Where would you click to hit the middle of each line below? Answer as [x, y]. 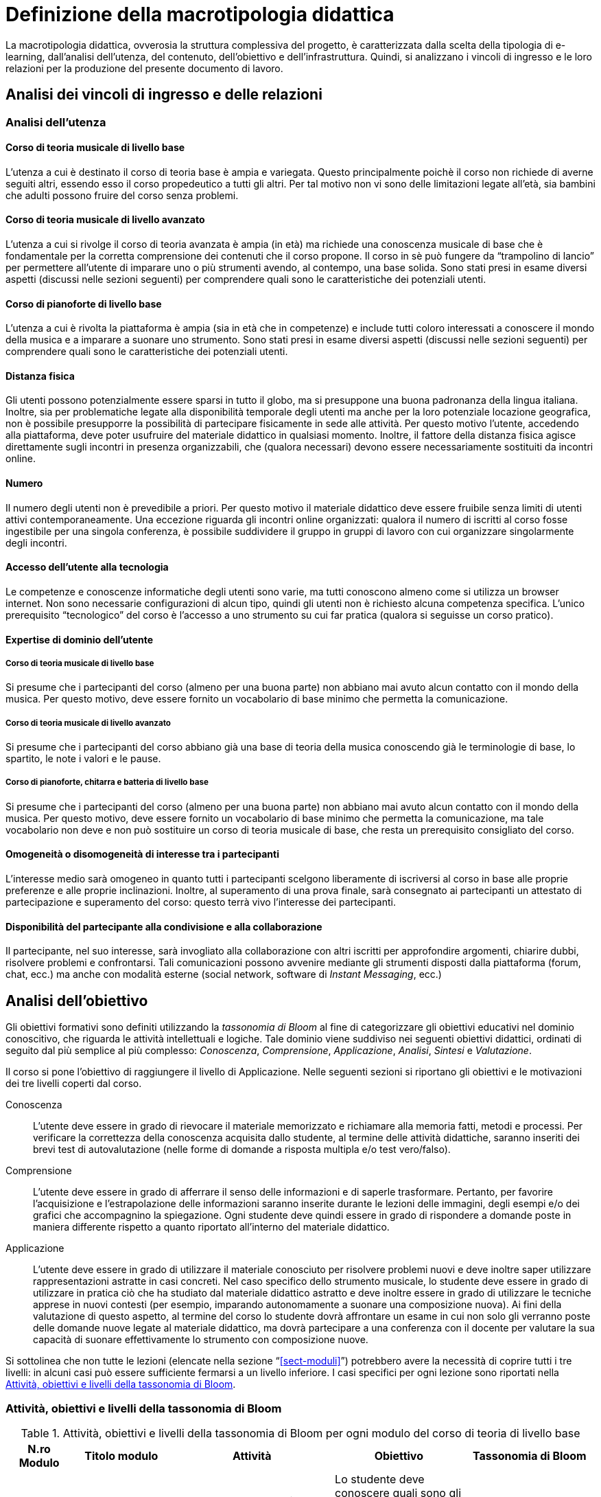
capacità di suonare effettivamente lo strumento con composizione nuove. [201, 1340]
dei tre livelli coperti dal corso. [74, 1084]
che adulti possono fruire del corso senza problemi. [122, 195]
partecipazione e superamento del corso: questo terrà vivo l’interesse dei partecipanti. [201, 902]
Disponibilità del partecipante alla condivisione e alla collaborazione [164, 926]
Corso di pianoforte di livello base [84, 304]
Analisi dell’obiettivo [77, 1001]
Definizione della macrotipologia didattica [200, 14]
